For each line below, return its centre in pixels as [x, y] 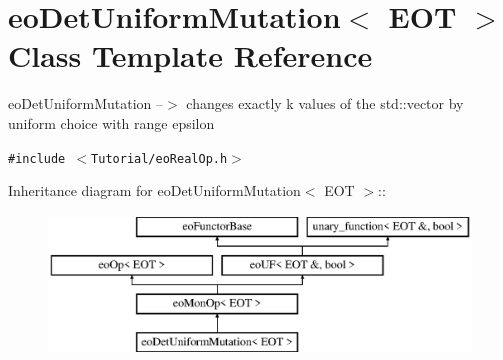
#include [37, 158]
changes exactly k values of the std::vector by [325, 103]
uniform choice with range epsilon [111, 122]
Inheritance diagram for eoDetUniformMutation [154, 190]
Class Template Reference [190, 55]
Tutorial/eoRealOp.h [159, 158]
